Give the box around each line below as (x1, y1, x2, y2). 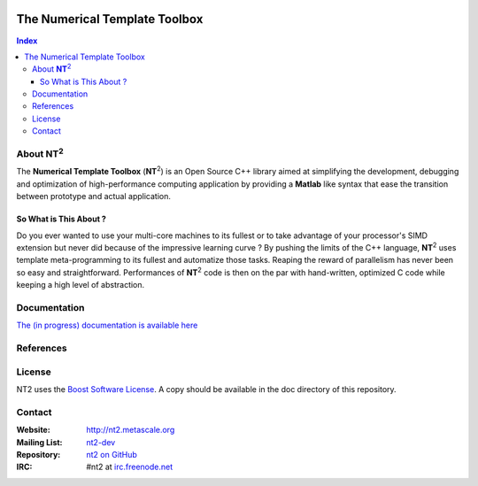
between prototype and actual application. (16, 191, 172, 202)
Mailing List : (16, 436, 63, 447)
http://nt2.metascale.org (86, 425, 175, 436)
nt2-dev (86, 436, 116, 447)
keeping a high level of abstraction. (16, 280, 145, 290)
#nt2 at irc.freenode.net (86, 461, 173, 473)
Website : (16, 425, 50, 436)
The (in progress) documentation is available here (16, 320, 198, 331)
